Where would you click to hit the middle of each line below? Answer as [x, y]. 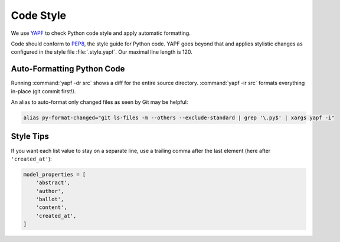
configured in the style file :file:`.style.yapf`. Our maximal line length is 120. [102, 52]
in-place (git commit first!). [43, 91]
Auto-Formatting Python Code [68, 69]
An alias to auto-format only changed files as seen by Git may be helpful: [99, 102]
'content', [51, 207]
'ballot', [50, 200]
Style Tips [30, 137]
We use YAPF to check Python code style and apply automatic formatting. [101, 33]
